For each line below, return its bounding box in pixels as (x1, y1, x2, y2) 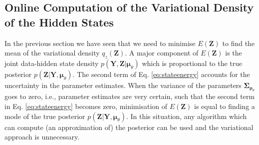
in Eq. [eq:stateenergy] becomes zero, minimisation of (4, 100, 168, 111)
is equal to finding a (194, 100, 255, 111)
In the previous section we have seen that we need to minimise (4, 37, 196, 48)
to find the (222, 37, 255, 48)
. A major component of (125, 47, 199, 58)
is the (225, 47, 242, 58)
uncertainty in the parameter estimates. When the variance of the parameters (4, 79, 242, 90)
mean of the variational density (4, 47, 100, 58)
